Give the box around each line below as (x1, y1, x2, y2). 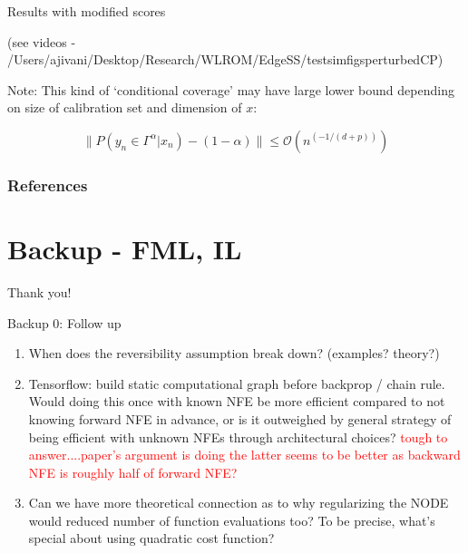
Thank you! (7, 282, 72, 301)
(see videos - (7, 32, 76, 51)
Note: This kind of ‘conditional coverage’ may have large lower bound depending (7, 80, 454, 99)
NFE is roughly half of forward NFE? (28, 462, 238, 481)
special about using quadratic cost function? (28, 529, 275, 548)
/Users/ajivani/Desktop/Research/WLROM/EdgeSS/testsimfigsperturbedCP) (7, 50, 444, 69)
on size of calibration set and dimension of (7, 98, 242, 117)
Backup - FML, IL (7, 230, 242, 267)
